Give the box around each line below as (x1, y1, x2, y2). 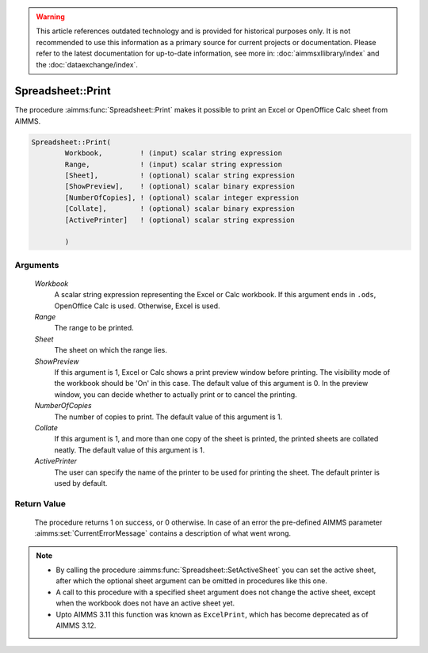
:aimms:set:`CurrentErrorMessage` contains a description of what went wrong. (34, 529, 292, 538)
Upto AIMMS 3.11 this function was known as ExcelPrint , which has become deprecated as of (55, 609, 369, 619)
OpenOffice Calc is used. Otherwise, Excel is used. (54, 301, 221, 311)
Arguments (14, 259, 59, 270)
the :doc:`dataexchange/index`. (36, 59, 139, 69)
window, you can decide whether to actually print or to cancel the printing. (54, 389, 297, 399)
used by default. (54, 478, 108, 487)
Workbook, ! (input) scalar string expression (64, 149, 283, 158)
